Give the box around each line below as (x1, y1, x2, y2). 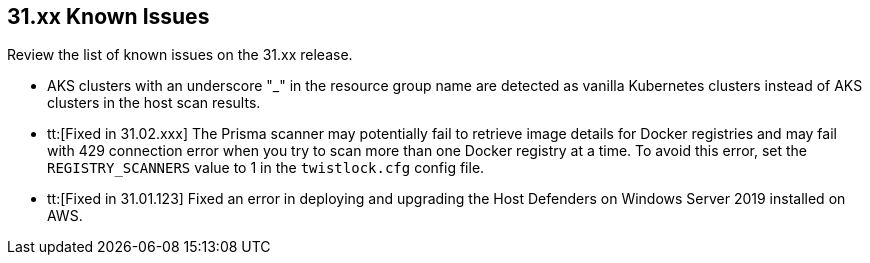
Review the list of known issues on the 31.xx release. (7, 46, 353, 64)
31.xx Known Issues (7, 4, 210, 29)
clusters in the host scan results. (47, 94, 261, 112)
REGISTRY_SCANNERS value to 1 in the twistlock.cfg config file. (47, 159, 485, 177)
